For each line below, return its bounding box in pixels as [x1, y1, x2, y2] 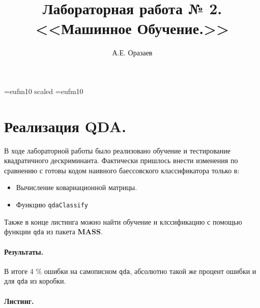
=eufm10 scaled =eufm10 [4, 85, 83, 96]
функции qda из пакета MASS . [4, 226, 103, 237]
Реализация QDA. [4, 115, 126, 136]
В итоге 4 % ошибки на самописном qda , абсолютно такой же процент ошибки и [4, 265, 256, 276]
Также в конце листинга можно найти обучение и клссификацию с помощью [4, 216, 242, 227]
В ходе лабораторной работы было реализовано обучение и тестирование [4, 145, 230, 156]
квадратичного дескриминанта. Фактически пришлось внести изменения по [4, 155, 238, 166]
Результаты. [4, 246, 44, 257]
